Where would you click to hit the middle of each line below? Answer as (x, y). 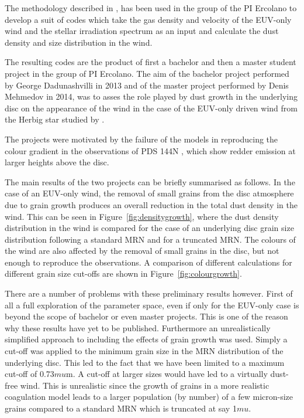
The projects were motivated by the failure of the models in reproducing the (141, 139)
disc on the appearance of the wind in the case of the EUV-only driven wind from (151, 108)
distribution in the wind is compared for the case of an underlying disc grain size (149, 228)
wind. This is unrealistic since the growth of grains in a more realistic (145, 385)
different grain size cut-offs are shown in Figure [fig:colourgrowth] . (123, 273)
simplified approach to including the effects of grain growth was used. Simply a (146, 339)
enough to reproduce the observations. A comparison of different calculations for (148, 262)
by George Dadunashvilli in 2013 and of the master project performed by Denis (147, 85)
